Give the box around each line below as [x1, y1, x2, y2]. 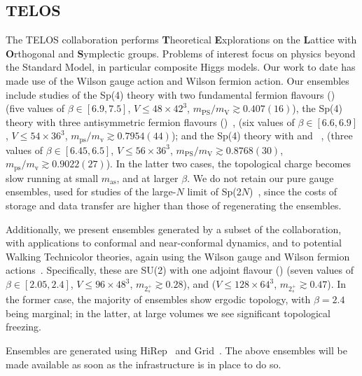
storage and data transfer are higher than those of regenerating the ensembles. [6, 198, 342, 213]
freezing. [6, 319, 41, 334]
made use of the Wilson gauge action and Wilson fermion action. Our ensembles [6, 73, 349, 88]
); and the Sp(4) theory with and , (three [171, 128, 353, 143]
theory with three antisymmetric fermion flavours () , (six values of [6, 114, 295, 129]
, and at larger [116, 170, 179, 185]
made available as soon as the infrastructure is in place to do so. [6, 356, 281, 371]
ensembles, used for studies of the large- [6, 184, 176, 199]
